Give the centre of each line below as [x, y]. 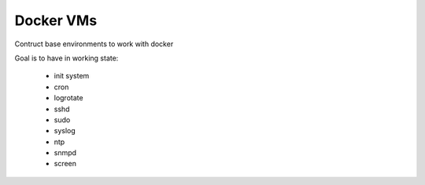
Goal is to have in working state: [67, 58]
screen [65, 164]
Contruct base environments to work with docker [94, 44]
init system [72, 76]
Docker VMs [56, 20]
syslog [65, 131]
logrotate [68, 98]
